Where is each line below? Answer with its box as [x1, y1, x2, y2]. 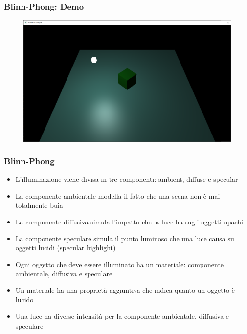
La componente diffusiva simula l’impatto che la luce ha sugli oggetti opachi [15, 216, 243, 226]
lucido [15, 294, 34, 305]
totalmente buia [15, 200, 63, 210]
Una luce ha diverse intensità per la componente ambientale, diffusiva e [15, 311, 229, 321]
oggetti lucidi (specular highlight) [15, 243, 116, 253]
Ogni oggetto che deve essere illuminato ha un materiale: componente [15, 259, 224, 269]
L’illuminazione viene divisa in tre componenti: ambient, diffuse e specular [15, 174, 238, 184]
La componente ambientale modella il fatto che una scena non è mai [15, 190, 220, 200]
